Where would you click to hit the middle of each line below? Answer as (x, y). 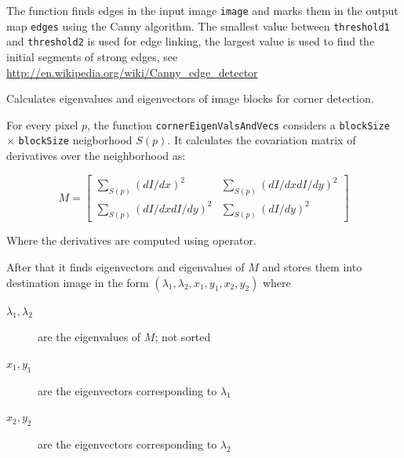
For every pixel (42, 124)
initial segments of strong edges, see (92, 56)
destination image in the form (78, 282)
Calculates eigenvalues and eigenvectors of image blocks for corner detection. (190, 98)
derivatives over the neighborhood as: (96, 156)
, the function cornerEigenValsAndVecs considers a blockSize (238, 124)
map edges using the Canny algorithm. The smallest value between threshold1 (198, 25)
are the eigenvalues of (89, 337)
